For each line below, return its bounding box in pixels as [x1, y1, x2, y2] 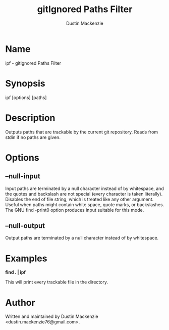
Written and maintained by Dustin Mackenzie [5, 313, 98, 319]
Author [5, 297, 35, 308]
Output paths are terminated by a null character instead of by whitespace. [5, 235, 159, 241]
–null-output [5, 221, 45, 230]
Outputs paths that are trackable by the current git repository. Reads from [5, 129, 158, 135]
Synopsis [5, 77, 45, 89]
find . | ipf [5, 269, 26, 275]
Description [5, 112, 55, 123]
